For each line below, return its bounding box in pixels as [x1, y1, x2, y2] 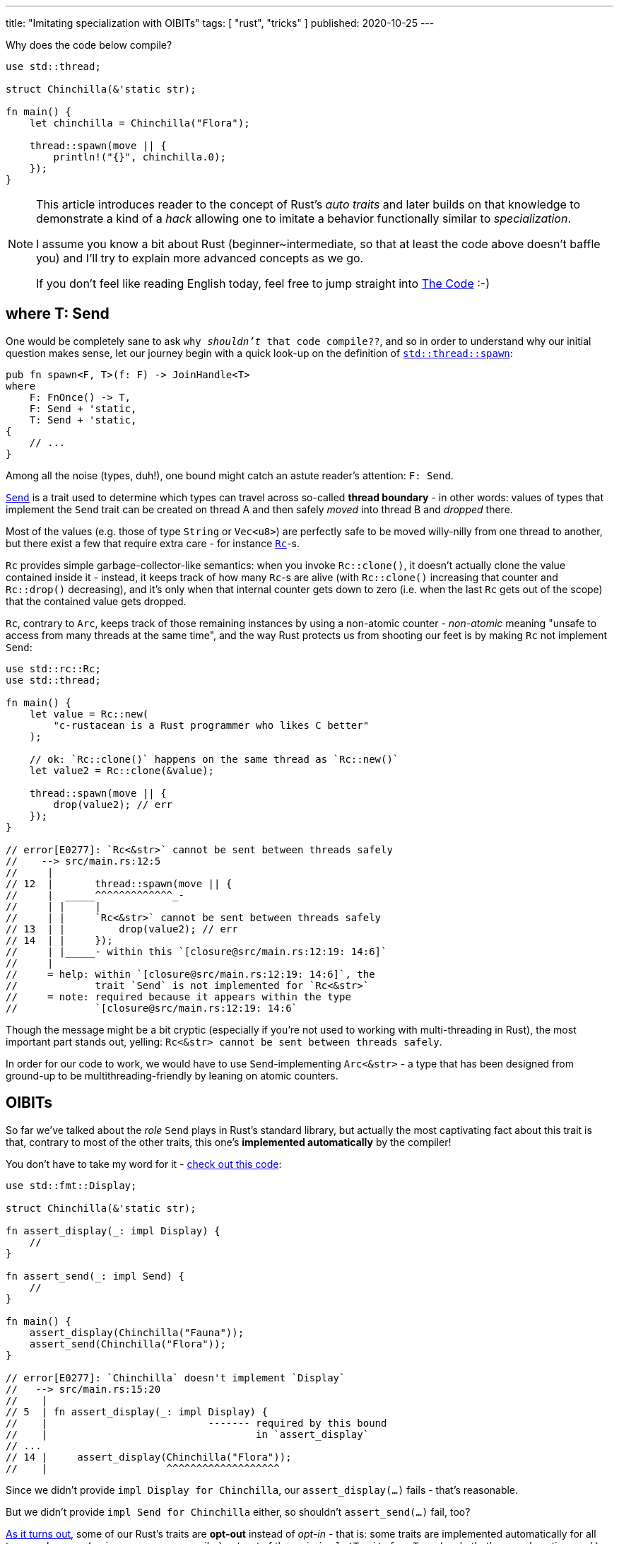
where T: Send [6, 305, 110, 323]
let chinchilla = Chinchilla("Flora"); [29, 117, 250, 129]
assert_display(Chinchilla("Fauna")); [29, 1326, 244, 1338]
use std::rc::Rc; [6, 662, 101, 674]
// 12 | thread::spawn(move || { [6, 877, 232, 889]
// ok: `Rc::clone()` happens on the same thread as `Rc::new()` [29, 753, 399, 765]
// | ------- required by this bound [6, 1417, 387, 1429]
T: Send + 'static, [29, 414, 137, 426]
